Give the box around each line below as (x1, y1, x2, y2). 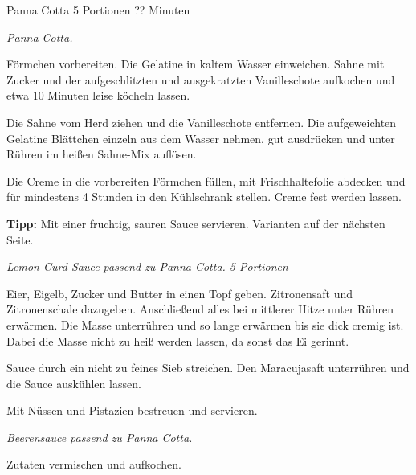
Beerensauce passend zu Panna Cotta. (6, 428, 193, 445)
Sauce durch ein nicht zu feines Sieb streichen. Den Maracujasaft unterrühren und (6, 359, 410, 376)
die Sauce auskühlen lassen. (6, 375, 141, 391)
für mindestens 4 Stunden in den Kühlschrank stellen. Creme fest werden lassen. (6, 188, 402, 205)
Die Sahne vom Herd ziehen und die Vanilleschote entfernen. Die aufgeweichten (6, 113, 397, 130)
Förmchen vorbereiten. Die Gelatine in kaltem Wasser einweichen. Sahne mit (6, 55, 385, 72)
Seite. (6, 231, 34, 248)
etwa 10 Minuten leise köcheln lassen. (6, 87, 190, 104)
